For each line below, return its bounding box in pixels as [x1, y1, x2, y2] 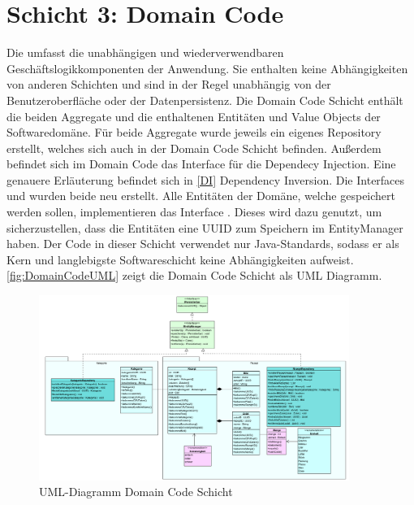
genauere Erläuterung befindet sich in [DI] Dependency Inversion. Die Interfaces [6, 171, 405, 188]
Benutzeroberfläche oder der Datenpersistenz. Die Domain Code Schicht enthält [6, 91, 403, 108]
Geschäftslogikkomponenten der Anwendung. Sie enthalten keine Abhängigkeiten [6, 59, 408, 76]
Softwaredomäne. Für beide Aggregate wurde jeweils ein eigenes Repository [6, 124, 382, 141]
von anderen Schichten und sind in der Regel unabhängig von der [6, 76, 331, 93]
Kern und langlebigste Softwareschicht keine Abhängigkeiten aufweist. [6, 250, 354, 268]
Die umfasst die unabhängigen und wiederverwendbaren [6, 44, 284, 61]
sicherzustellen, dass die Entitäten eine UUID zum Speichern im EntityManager [6, 219, 403, 236]
